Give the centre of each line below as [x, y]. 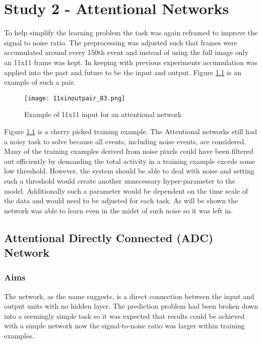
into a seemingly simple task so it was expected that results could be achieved [124, 316]
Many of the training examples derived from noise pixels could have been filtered [129, 151]
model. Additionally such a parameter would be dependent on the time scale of [126, 190]
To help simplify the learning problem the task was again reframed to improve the [131, 33]
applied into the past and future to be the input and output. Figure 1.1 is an [123, 72]
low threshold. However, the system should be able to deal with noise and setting [129, 171]
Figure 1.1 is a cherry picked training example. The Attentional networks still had [130, 131]
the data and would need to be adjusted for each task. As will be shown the [121, 200]
